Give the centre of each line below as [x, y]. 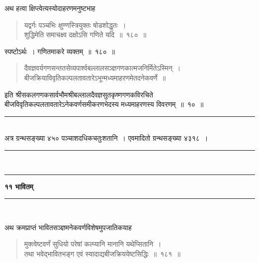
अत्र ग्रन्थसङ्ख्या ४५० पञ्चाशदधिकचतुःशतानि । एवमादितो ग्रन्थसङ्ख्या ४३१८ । [106, 138]
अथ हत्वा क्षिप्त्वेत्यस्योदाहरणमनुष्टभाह [50, 8]
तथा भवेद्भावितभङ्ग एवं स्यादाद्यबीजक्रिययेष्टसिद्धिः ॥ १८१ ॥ [102, 253]
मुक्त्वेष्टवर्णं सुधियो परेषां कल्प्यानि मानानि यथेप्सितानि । [93, 244]
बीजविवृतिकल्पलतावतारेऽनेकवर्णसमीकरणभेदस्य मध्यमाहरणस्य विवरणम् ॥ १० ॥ [104, 104]
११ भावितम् [19, 186]
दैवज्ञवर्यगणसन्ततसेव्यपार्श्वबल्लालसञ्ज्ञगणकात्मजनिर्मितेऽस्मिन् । [102, 68]
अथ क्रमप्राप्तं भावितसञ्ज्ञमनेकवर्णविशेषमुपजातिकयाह [68, 227]
